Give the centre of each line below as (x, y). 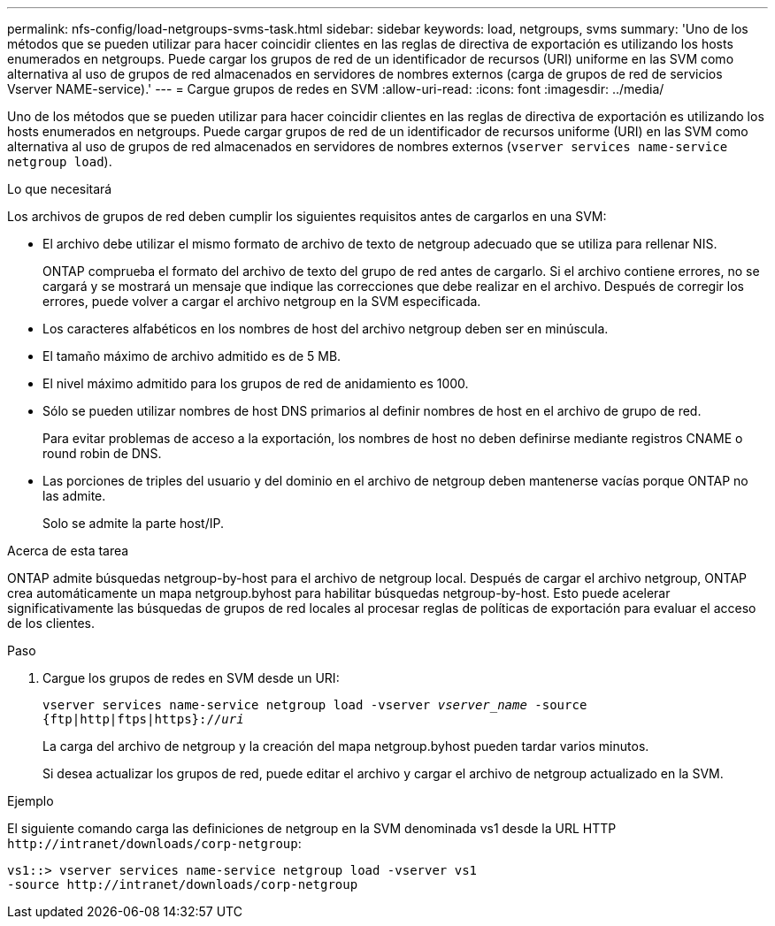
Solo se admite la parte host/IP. (133, 523)
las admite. (74, 496)
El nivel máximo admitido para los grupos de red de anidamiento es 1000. (256, 383)
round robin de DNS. (102, 453)
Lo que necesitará (60, 189)
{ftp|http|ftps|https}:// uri (143, 719)
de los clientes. (51, 623)
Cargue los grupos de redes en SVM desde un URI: (191, 678)
